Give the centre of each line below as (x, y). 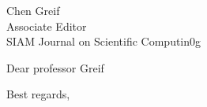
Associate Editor (47, 26)
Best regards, (38, 94)
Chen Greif (33, 10)
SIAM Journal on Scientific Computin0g (104, 41)
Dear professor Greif (55, 67)
